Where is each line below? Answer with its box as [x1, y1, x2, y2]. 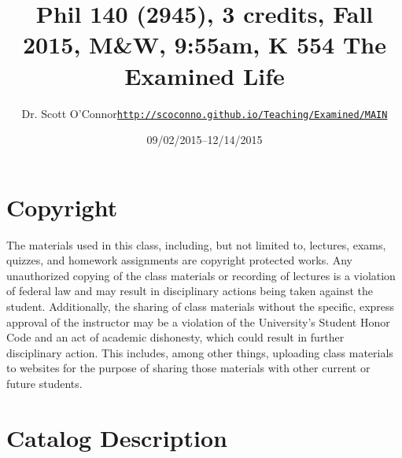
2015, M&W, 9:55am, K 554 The [22, 28, 386, 61]
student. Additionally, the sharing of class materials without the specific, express [6, 298, 395, 315]
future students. [6, 375, 83, 392]
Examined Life [124, 59, 285, 91]
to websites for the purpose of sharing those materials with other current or [6, 360, 371, 376]
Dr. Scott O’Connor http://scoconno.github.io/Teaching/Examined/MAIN [21, 105, 388, 121]
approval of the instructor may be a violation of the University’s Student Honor [6, 313, 390, 330]
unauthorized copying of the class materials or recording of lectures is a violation [6, 267, 396, 283]
